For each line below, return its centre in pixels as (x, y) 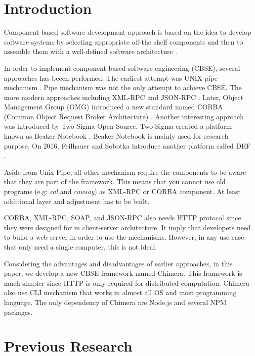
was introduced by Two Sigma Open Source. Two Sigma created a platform (118, 126)
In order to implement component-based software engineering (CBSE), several (122, 68)
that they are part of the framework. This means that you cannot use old (115, 181)
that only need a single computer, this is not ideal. (81, 247)
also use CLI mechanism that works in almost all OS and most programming (120, 292)
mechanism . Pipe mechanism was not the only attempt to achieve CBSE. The (123, 87)
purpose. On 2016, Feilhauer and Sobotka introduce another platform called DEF (127, 145)
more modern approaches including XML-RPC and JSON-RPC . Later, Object (124, 97)
